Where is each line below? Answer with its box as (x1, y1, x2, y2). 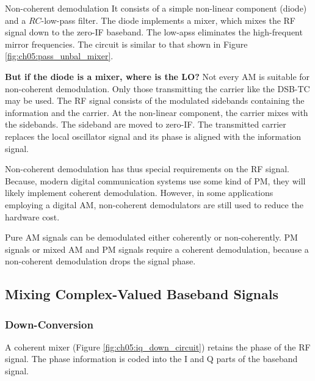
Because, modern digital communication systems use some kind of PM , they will (5, 174, 306, 187)
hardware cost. (5, 210, 60, 223)
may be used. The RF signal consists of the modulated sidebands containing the (5, 94, 305, 107)
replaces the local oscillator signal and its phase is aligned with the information (5, 129, 302, 142)
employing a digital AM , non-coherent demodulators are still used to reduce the (5, 198, 303, 211)
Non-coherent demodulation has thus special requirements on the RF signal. (5, 162, 290, 175)
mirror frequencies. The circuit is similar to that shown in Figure (5, 37, 248, 50)
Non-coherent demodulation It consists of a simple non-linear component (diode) (5, 2, 307, 14)
